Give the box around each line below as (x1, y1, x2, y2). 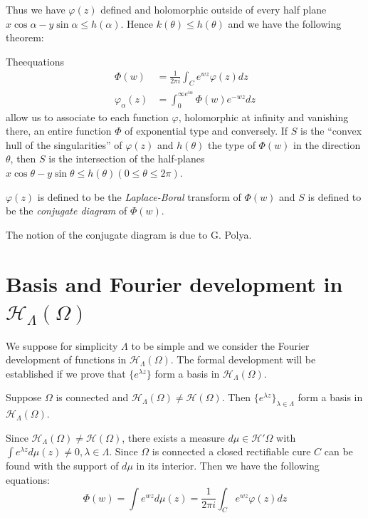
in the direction (293, 137, 361, 152)
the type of (208, 137, 256, 152)
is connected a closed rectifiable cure (152, 444, 311, 459)
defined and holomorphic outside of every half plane (100, 2, 327, 16)
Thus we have (6, 2, 65, 16)
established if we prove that (6, 366, 126, 380)
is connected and (56, 390, 129, 405)
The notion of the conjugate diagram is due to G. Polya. (6, 227, 252, 242)
